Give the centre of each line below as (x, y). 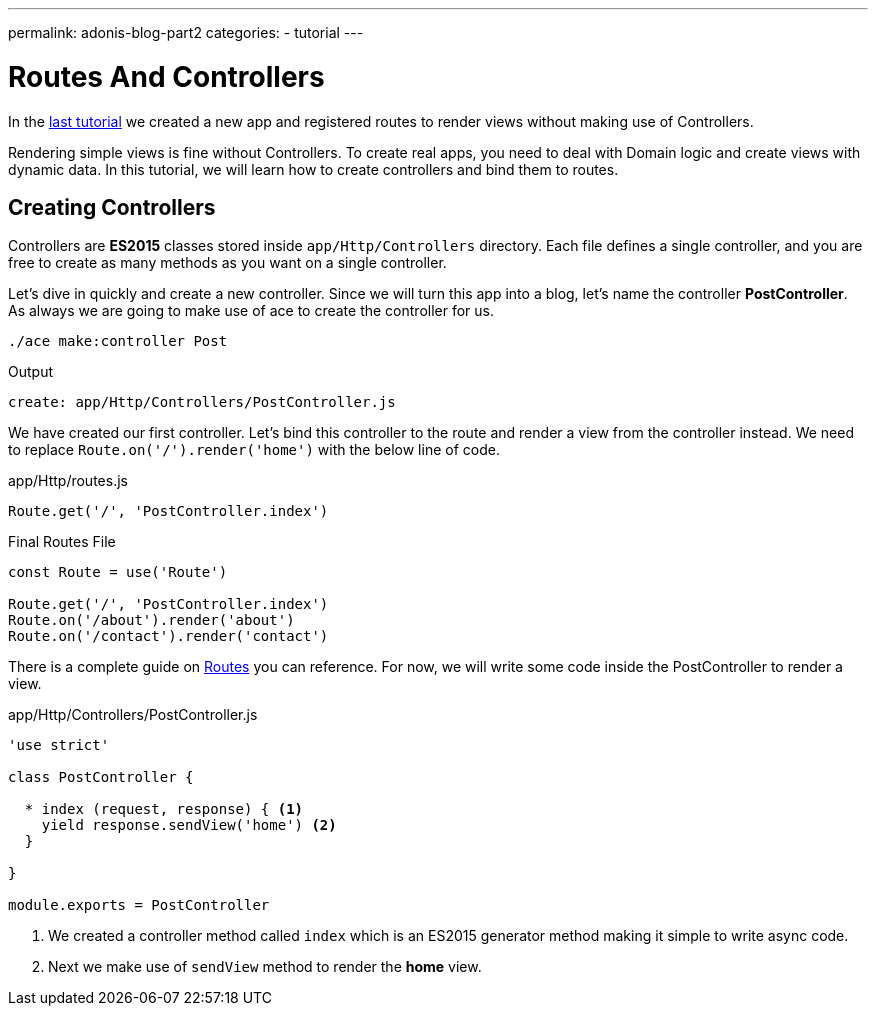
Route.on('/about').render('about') (151, 620)
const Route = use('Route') (118, 572)
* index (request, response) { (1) (164, 809)
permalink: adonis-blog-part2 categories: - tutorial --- (186, 32)
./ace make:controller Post (118, 341)
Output (30, 372)
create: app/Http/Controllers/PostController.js (202, 402)
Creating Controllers (112, 207)
